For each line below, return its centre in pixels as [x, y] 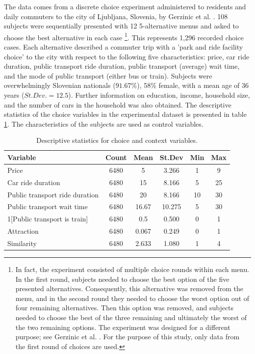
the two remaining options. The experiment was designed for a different [123, 327]
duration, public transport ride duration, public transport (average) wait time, [122, 66]
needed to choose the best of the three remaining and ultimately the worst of [131, 317]
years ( [14, 95]
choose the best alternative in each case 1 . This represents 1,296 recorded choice [124, 36]
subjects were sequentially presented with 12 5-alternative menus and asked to [121, 26]
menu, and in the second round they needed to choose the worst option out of [132, 298]
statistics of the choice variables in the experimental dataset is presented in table [125, 114]
